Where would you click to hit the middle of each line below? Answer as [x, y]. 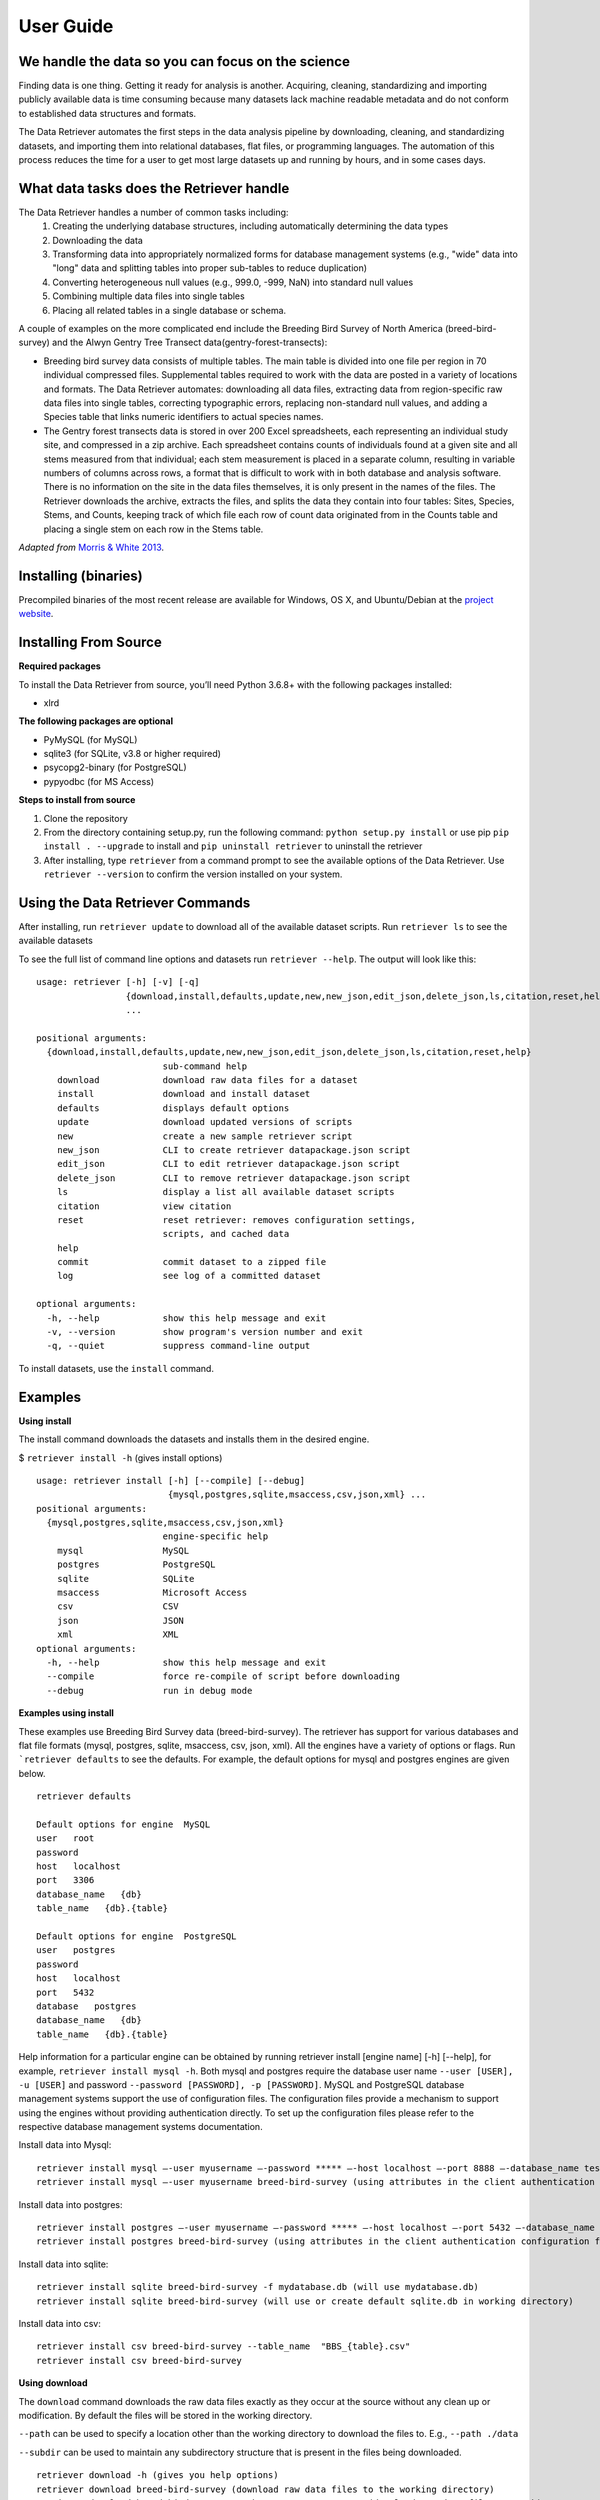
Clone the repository [86, 818]
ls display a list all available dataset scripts [225, 1192]
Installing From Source [90, 642]
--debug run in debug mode [149, 1690]
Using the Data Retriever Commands [134, 903]
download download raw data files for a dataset [207, 1080]
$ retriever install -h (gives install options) [120, 1457]
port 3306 [65, 1880]
